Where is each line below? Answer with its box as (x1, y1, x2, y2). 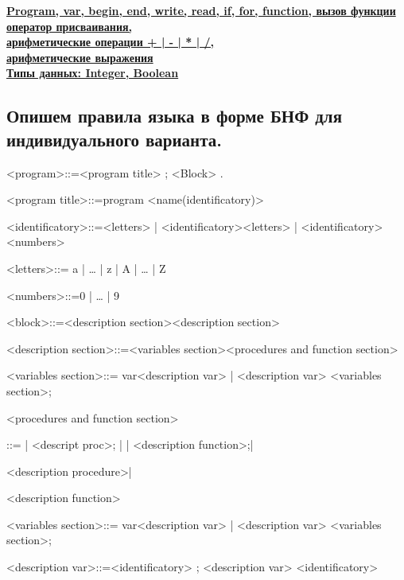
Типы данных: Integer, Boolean (6, 64, 179, 81)
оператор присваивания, (6, 18, 133, 34)
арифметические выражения (6, 49, 153, 65)
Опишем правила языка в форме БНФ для (6, 103, 343, 128)
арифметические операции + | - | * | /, (6, 33, 215, 50)
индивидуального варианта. (6, 127, 222, 151)
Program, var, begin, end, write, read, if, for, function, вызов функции (6, 2, 396, 18)
